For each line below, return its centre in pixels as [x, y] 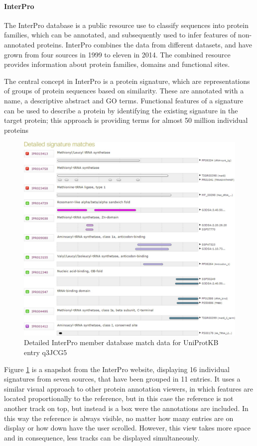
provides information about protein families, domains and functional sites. [117, 64]
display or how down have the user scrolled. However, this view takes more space [127, 428]
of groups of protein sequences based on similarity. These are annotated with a [124, 91]
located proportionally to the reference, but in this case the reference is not [119, 398]
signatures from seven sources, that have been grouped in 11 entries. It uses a [122, 379]
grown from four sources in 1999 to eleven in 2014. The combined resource [117, 54]
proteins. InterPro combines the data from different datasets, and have [145, 44]
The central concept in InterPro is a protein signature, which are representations [127, 81]
